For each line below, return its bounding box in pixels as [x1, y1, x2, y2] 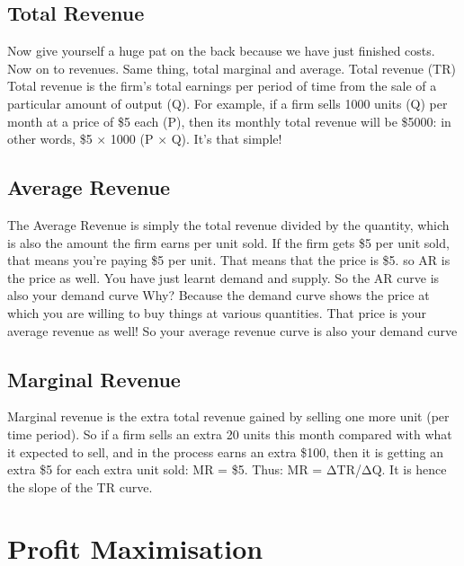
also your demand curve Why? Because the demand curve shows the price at [7, 286, 430, 305]
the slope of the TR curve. [7, 477, 153, 496]
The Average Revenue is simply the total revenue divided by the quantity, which [7, 215, 450, 234]
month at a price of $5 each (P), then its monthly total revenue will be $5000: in [7, 111, 451, 130]
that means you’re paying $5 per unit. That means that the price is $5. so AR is [7, 251, 451, 270]
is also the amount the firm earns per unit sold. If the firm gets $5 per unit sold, [7, 233, 450, 252]
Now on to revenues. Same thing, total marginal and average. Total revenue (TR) [7, 58, 456, 77]
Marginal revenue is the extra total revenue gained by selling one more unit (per [7, 407, 450, 426]
